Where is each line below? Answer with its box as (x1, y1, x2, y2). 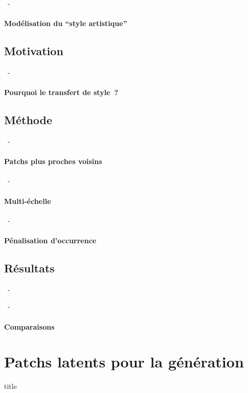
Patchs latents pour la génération (4, 351, 244, 372)
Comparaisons (4, 321, 55, 332)
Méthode (4, 112, 53, 128)
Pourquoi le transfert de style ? (4, 87, 119, 98)
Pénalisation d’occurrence (4, 235, 97, 245)
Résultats (4, 260, 55, 275)
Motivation (4, 43, 63, 59)
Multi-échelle (4, 195, 51, 206)
